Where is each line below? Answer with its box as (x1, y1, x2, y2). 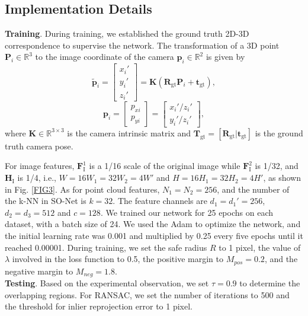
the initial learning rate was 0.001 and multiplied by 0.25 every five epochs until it (5, 229, 303, 242)
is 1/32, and (255, 159, 299, 172)
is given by (206, 50, 245, 63)
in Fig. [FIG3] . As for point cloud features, (5, 183, 160, 195)
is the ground (255, 126, 303, 139)
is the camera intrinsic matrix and (67, 126, 191, 139)
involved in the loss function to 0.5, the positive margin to (12, 253, 223, 265)
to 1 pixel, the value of (219, 241, 301, 253)
